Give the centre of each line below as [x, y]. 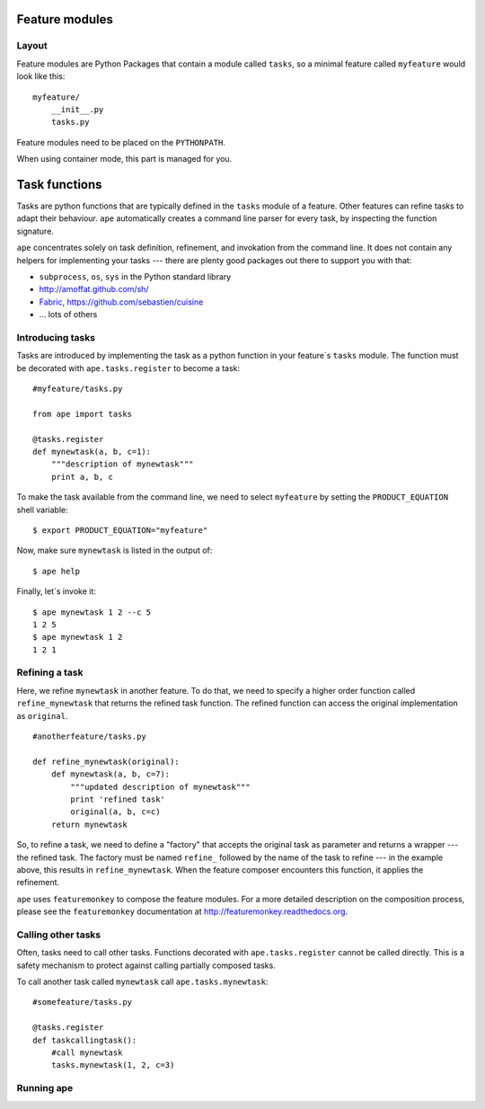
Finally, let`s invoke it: [56, 591]
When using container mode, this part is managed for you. [124, 159]
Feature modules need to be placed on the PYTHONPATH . [121, 142]
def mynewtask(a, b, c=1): [92, 452]
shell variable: [43, 510]
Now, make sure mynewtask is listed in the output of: [115, 550]
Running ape [45, 1088]
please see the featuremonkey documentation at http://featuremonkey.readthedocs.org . [182, 911]
